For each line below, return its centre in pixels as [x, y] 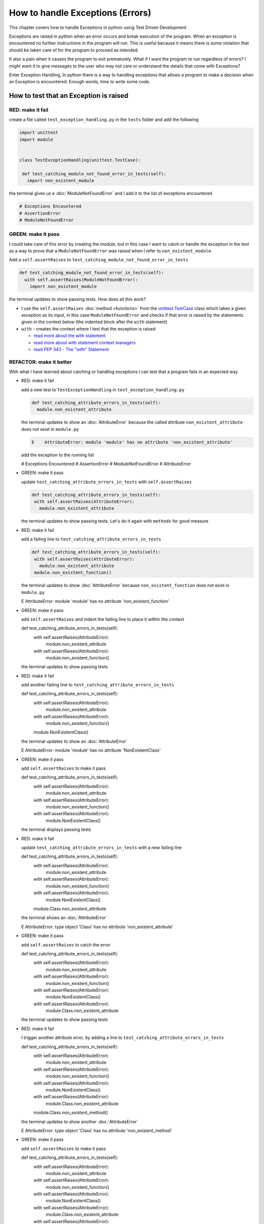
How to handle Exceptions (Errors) [80, 13]
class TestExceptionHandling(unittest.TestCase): [80, 160]
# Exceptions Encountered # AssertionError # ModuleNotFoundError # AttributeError [106, 464]
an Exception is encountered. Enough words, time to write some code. [80, 82]
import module [36, 139]
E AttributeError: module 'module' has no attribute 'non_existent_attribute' [132, 442]
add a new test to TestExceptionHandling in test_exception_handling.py [103, 390]
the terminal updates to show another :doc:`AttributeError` [80, 1122]
